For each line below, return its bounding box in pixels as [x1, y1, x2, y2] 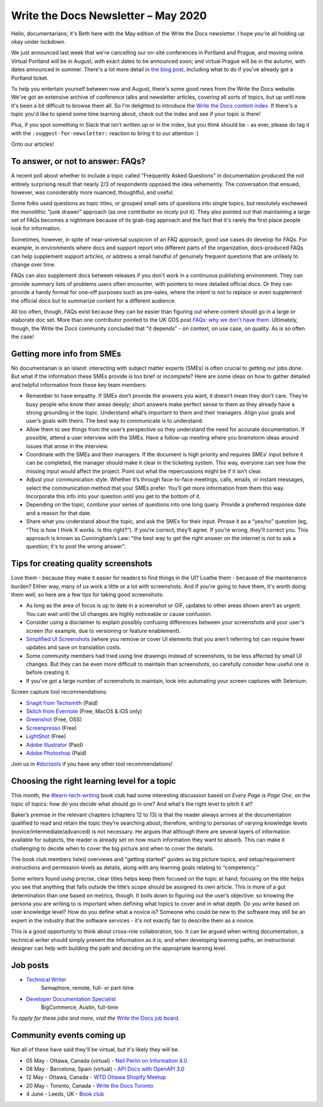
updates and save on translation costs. [26, 644, 122, 651]
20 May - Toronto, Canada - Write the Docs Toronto [26, 1082, 154, 1089]
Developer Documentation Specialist [26, 995, 116, 1002]
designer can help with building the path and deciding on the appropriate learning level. [11, 944, 227, 952]
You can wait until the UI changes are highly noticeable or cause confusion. [26, 610, 212, 617]
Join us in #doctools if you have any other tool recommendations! [11, 760, 173, 768]
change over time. [11, 261, 56, 269]
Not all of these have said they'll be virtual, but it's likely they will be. [11, 1046, 179, 1053]
